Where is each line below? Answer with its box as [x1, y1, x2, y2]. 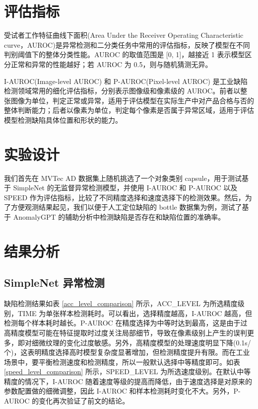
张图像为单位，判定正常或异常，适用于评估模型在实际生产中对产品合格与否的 [4, 95, 254, 105]
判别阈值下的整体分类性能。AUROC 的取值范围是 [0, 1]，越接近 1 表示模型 [4, 49, 245, 60]
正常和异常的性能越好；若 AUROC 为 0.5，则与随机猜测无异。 [10, 59, 212, 69]
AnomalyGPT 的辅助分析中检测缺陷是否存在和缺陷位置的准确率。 [13, 211, 225, 222]
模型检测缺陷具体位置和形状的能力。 [4, 114, 122, 125]
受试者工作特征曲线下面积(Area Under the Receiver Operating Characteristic [4, 30, 244, 40]
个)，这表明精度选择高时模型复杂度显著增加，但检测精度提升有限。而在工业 [4, 347, 250, 357]
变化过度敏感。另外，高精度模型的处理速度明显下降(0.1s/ [66, 337, 251, 347]
